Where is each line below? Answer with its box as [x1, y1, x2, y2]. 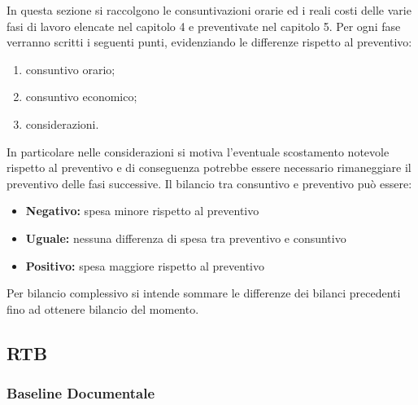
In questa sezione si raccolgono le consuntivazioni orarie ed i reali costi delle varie [7, 2, 411, 18]
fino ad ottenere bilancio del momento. [7, 300, 199, 317]
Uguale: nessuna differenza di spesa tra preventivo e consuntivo [25, 229, 346, 246]
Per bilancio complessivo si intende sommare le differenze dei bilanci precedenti [7, 284, 401, 302]
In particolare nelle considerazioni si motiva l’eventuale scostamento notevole [7, 143, 390, 160]
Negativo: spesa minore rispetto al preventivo [25, 202, 259, 219]
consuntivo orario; [25, 60, 115, 77]
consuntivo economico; [25, 88, 137, 105]
